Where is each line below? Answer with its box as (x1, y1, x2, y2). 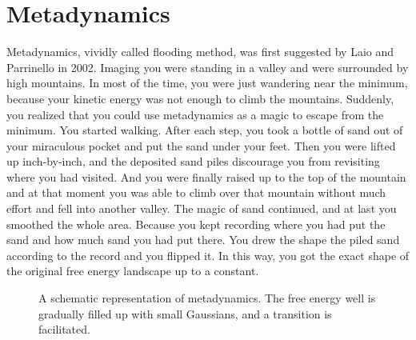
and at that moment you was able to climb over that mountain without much (6, 184, 386, 201)
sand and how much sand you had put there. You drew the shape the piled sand (6, 231, 400, 248)
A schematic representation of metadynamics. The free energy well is (38, 290, 376, 306)
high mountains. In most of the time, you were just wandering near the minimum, (6, 74, 408, 91)
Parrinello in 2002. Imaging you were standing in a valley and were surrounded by (6, 58, 409, 75)
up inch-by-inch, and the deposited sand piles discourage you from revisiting (6, 153, 380, 170)
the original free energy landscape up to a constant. (6, 262, 259, 279)
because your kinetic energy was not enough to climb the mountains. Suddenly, (6, 90, 394, 106)
